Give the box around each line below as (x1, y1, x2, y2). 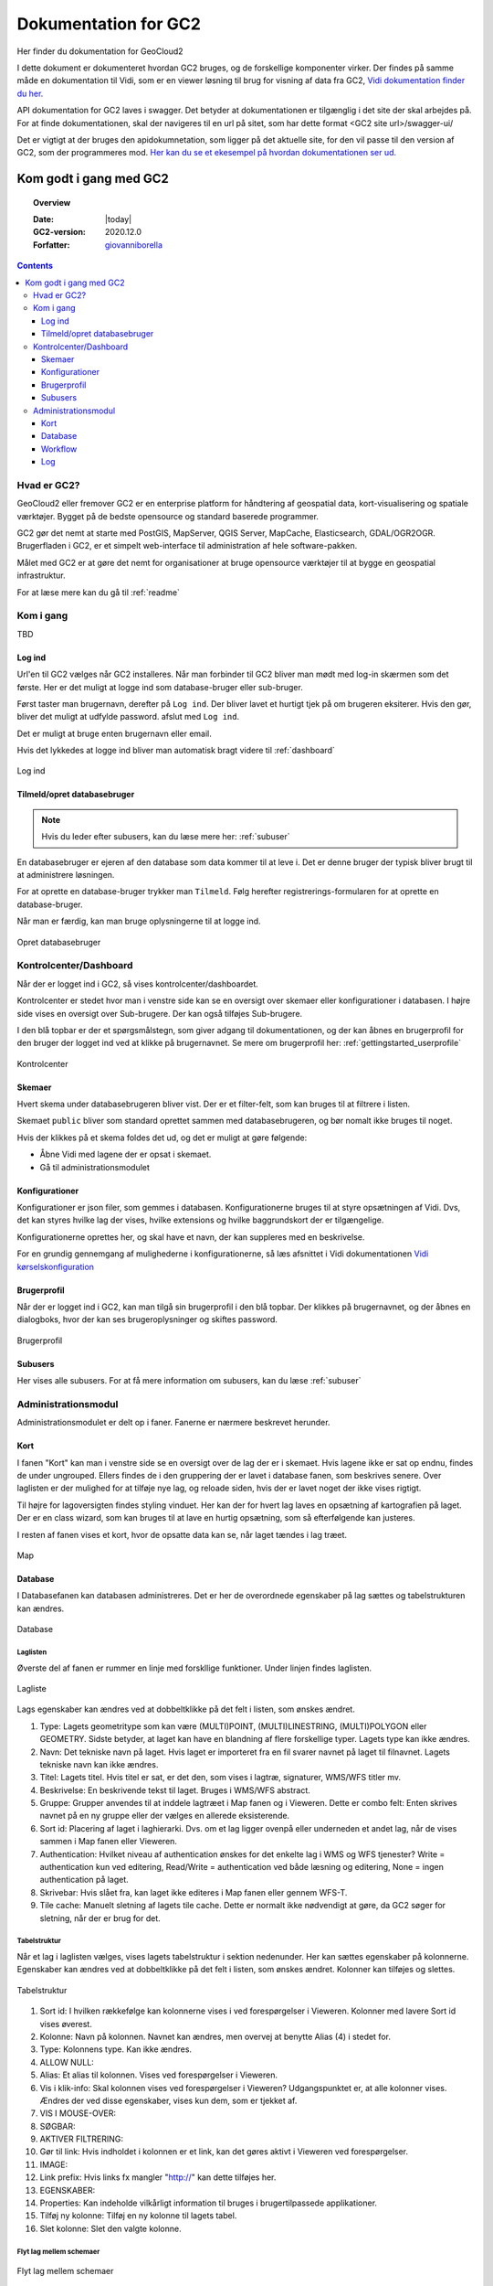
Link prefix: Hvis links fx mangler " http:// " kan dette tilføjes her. (39, 2172, 277, 2183)
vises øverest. (39, 2018, 93, 2029)
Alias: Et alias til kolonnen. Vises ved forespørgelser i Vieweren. (39, 2069, 278, 2080)
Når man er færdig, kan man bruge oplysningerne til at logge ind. (16, 915, 261, 927)
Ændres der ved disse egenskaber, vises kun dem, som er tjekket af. (39, 2095, 298, 2106)
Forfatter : (33, 239, 70, 251)
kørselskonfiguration (16, 1261, 95, 1272)
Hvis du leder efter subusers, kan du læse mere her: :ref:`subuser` (41, 831, 291, 842)
